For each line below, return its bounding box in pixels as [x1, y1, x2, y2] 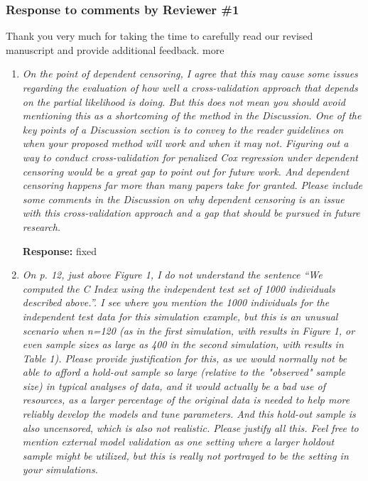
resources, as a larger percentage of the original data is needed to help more [22, 392, 350, 407]
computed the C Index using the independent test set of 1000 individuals [22, 281, 335, 296]
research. [22, 219, 61, 234]
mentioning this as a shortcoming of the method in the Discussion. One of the [22, 108, 362, 123]
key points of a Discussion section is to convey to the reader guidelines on [22, 121, 344, 136]
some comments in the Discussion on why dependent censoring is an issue [22, 191, 345, 206]
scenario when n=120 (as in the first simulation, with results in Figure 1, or [22, 323, 355, 337]
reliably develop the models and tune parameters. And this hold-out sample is [22, 406, 356, 421]
